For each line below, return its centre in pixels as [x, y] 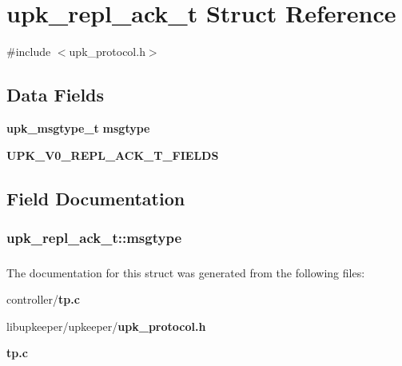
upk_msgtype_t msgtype [78, 127]
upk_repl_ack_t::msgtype [94, 237]
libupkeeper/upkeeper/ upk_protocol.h [106, 326]
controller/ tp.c [43, 299]
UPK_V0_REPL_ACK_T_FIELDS [113, 155]
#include [29, 52]
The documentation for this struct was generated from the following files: [186, 272]
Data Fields [56, 95]
